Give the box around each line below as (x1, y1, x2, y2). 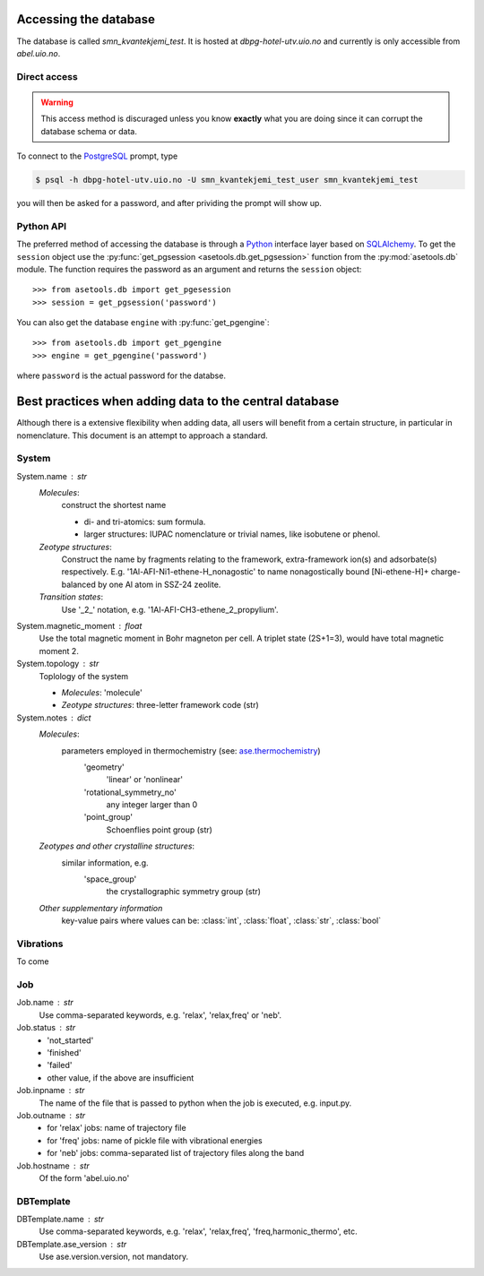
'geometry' (83, 762, 125, 772)
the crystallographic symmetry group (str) (106, 886, 262, 897)
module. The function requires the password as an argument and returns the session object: (16, 263, 362, 274)
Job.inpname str (16, 1085, 85, 1096)
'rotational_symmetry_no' (83, 787, 177, 797)
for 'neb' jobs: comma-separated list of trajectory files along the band (47, 1148, 305, 1159)
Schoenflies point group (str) (106, 824, 212, 835)
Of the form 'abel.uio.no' (39, 1172, 130, 1183)
